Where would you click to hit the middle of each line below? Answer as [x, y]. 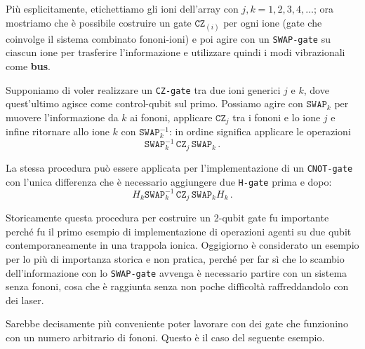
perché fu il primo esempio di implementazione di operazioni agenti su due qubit [179, 231]
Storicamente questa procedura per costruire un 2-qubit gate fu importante [167, 218]
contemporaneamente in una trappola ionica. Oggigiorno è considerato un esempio [182, 245]
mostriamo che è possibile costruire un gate [99, 22]
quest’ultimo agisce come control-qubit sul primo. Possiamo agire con [154, 103]
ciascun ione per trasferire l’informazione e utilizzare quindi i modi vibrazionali [175, 52]
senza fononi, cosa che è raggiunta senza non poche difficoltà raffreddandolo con [177, 286]
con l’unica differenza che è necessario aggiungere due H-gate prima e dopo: [169, 181]
